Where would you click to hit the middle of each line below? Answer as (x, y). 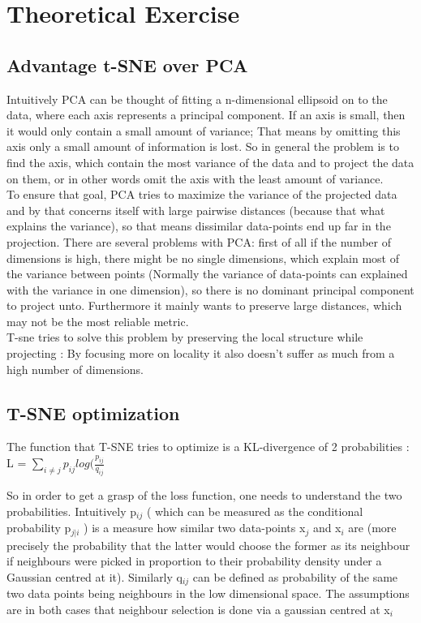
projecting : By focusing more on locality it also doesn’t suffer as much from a (201, 353)
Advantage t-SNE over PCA (127, 64)
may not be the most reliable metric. (98, 321)
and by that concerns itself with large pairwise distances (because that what (196, 210)
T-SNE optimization (93, 412)
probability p (39, 528)
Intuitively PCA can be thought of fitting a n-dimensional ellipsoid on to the (197, 99)
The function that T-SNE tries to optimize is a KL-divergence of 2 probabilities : (208, 447)
